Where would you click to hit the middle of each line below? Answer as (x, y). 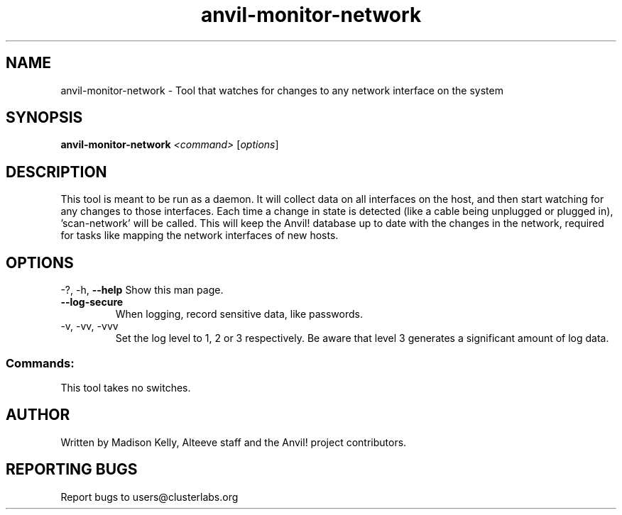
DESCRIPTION (56, 172)
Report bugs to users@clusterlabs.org (149, 497)
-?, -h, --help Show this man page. (142, 290)
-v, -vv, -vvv (89, 326)
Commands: (40, 363)
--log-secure (92, 302)
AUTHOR (38, 415)
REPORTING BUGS (72, 470)
